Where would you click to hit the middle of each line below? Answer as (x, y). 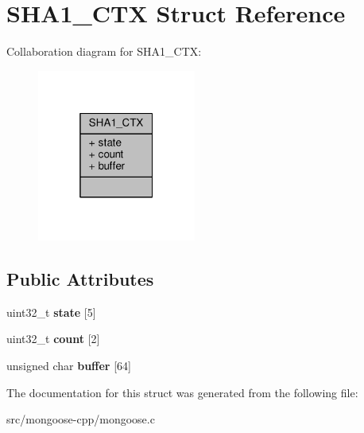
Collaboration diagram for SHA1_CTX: (104, 51)
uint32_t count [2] (53, 339)
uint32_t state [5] (51, 312)
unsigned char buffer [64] (69, 365)
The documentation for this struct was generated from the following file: (182, 392)
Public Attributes (80, 278)
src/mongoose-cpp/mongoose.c (81, 419)
